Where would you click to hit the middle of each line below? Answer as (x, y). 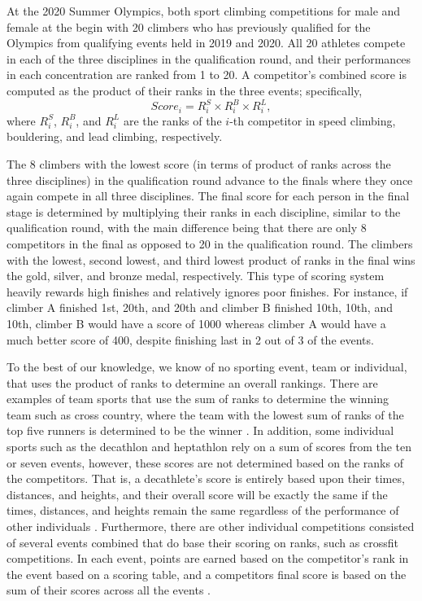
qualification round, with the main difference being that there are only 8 (187, 228)
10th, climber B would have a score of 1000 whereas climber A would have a (196, 323)
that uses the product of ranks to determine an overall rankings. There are (192, 382)
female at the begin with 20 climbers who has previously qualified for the (189, 26)
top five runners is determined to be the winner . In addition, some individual (200, 430)
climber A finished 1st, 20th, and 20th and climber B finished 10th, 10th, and (200, 307)
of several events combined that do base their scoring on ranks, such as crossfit (202, 542)
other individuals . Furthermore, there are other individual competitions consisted (211, 526)
